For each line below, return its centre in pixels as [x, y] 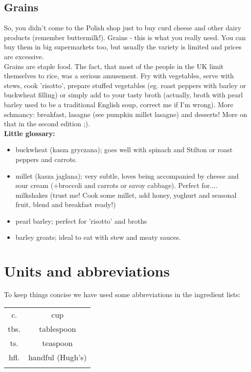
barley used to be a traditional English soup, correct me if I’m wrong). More [119, 104]
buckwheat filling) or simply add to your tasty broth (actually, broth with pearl [124, 95]
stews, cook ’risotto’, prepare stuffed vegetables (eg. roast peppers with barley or [125, 85]
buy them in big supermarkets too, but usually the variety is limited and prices [123, 47]
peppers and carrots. [46, 159]
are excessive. [24, 56]
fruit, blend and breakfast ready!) [66, 204]
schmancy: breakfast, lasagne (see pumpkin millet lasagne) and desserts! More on [125, 114]
